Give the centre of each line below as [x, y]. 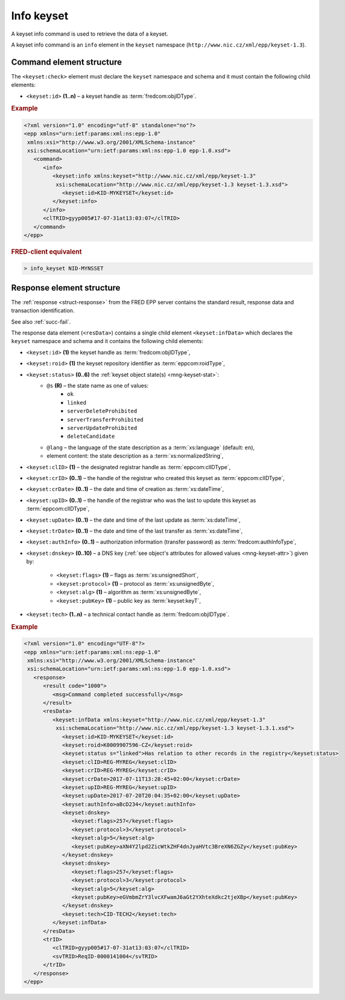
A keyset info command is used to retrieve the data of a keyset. [90, 34]
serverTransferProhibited [106, 419]
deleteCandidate [91, 437]
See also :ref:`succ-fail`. [41, 322]
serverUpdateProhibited [102, 428]
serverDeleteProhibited [102, 411]
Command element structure [67, 62]
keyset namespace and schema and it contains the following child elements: [107, 341]
